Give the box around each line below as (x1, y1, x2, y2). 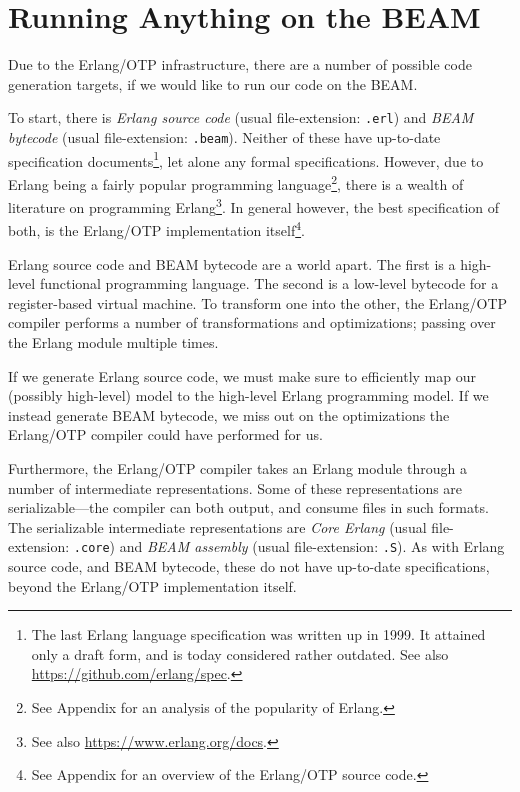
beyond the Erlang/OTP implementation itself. (8, 575, 297, 596)
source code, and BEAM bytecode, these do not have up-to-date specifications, (8, 556, 490, 576)
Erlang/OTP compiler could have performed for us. (8, 424, 323, 445)
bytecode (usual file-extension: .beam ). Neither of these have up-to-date (8, 126, 441, 147)
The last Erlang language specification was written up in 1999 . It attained (31, 624, 486, 645)
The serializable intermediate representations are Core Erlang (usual (8, 516, 427, 537)
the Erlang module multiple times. (8, 332, 219, 352)
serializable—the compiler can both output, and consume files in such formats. (8, 497, 489, 518)
